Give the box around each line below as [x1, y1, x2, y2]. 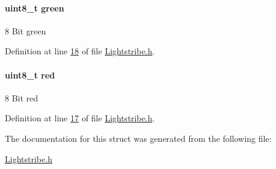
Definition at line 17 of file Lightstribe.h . [5, 112, 155, 124]
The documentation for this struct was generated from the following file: [5, 132, 272, 144]
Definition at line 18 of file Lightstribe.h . [5, 45, 155, 57]
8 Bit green [5, 24, 46, 37]
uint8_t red [5, 68, 55, 81]
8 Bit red [5, 91, 39, 104]
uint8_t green [5, 1, 64, 14]
